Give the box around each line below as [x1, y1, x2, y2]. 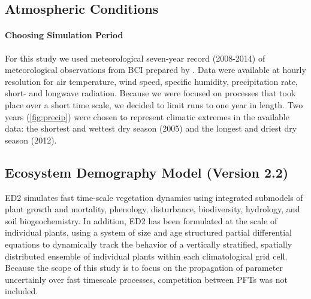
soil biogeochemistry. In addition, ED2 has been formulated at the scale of [5, 214, 277, 227]
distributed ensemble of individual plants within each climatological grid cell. [5, 249, 288, 262]
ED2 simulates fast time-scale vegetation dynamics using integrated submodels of [5, 191, 303, 203]
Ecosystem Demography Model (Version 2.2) [5, 163, 289, 181]
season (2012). [5, 133, 57, 146]
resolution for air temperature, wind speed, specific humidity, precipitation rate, [5, 75, 298, 87]
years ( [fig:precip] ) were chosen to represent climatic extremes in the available [5, 110, 289, 123]
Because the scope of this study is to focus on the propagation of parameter [5, 261, 283, 274]
